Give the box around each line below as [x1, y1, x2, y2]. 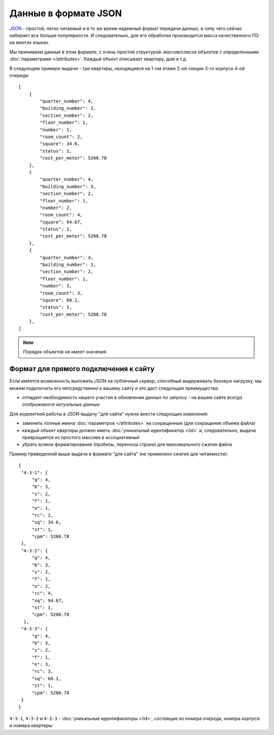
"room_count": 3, [40, 290, 83, 296]
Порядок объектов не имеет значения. [23, 349, 108, 355]
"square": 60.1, [40, 297, 80, 303]
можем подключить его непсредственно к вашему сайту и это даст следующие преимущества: [9, 385, 219, 391]
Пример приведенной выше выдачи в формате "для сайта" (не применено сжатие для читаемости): [9, 451, 228, 457]
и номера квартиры [9, 722, 53, 728]
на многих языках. [9, 40, 50, 46]
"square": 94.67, [40, 219, 83, 225]
